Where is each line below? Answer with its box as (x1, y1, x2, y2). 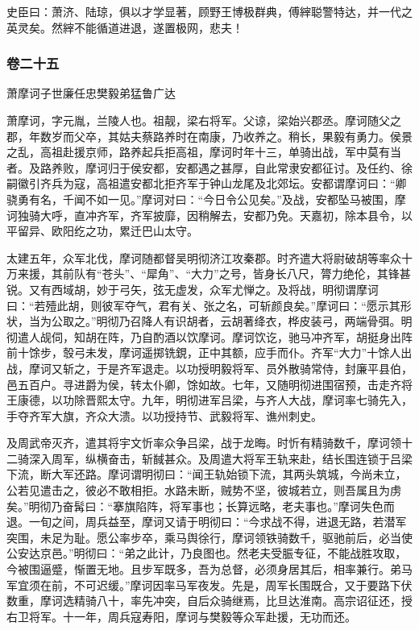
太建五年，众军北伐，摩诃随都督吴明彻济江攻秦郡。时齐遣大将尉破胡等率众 (6, 249, 401, 266)
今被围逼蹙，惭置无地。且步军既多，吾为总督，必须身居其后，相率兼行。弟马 (6, 561, 413, 578)
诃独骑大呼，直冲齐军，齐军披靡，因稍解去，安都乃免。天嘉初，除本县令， (6, 206, 401, 223)
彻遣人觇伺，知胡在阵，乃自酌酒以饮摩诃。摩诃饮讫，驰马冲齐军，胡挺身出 (6, 328, 401, 345)
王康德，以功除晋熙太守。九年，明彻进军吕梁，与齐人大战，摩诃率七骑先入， (6, 392, 413, 408)
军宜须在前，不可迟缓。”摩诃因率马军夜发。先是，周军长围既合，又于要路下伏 (6, 576, 413, 593)
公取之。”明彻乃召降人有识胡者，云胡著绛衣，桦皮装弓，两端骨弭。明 (51, 313, 413, 330)
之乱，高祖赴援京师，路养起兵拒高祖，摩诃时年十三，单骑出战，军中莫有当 (6, 143, 401, 160)
